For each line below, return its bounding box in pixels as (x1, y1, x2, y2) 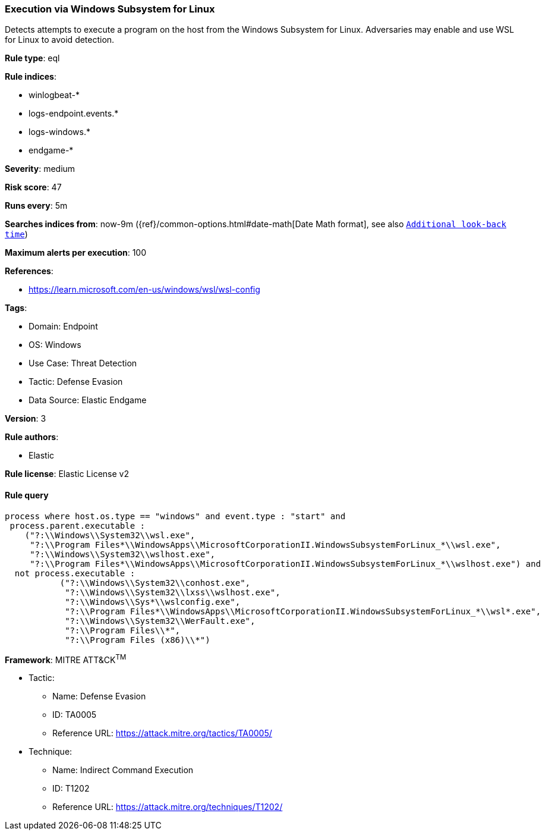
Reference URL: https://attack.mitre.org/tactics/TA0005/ (52, 728, 272, 739)
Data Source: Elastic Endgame (29, 395, 147, 406)
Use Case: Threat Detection (29, 358, 137, 369)
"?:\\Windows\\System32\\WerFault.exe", (65, 616, 256, 626)
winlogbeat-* (29, 90, 80, 101)
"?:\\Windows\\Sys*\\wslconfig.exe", (65, 597, 241, 607)
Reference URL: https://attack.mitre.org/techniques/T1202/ (52, 802, 283, 812)
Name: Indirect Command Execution (52, 765, 194, 776)
